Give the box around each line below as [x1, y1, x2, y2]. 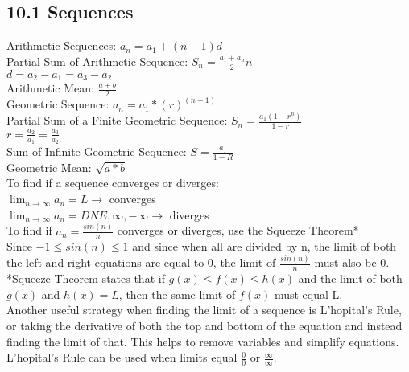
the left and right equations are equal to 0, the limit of [6, 254, 276, 271]
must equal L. [274, 285, 343, 302]
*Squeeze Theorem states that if [6, 270, 165, 287]
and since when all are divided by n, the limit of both [132, 238, 397, 255]
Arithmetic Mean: [6, 80, 94, 96]
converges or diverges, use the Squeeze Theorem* [117, 222, 359, 239]
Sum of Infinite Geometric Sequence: [6, 143, 187, 160]
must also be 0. [314, 254, 390, 271]
